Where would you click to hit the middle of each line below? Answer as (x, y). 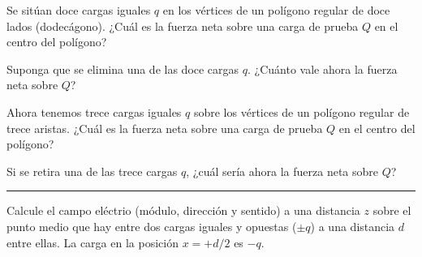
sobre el (392, 210)
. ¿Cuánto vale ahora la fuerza (323, 69)
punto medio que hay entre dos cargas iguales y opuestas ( (152, 226)
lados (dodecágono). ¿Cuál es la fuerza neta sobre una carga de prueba (183, 26)
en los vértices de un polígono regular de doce (276, 10)
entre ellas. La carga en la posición (93, 242)
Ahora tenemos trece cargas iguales (94, 111)
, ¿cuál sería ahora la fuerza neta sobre (282, 171)
